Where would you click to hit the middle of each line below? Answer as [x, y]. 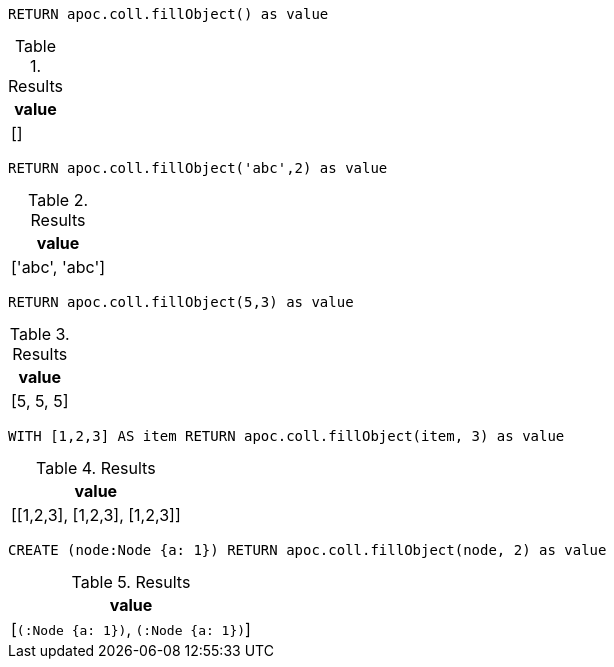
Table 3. [39, 334]
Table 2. [58, 200]
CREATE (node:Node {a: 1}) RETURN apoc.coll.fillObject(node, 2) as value [307, 550]
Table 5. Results [131, 582]
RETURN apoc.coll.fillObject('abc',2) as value [198, 168]
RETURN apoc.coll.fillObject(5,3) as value [181, 302]
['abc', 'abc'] [58, 267]
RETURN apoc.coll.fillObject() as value [168, 14]
